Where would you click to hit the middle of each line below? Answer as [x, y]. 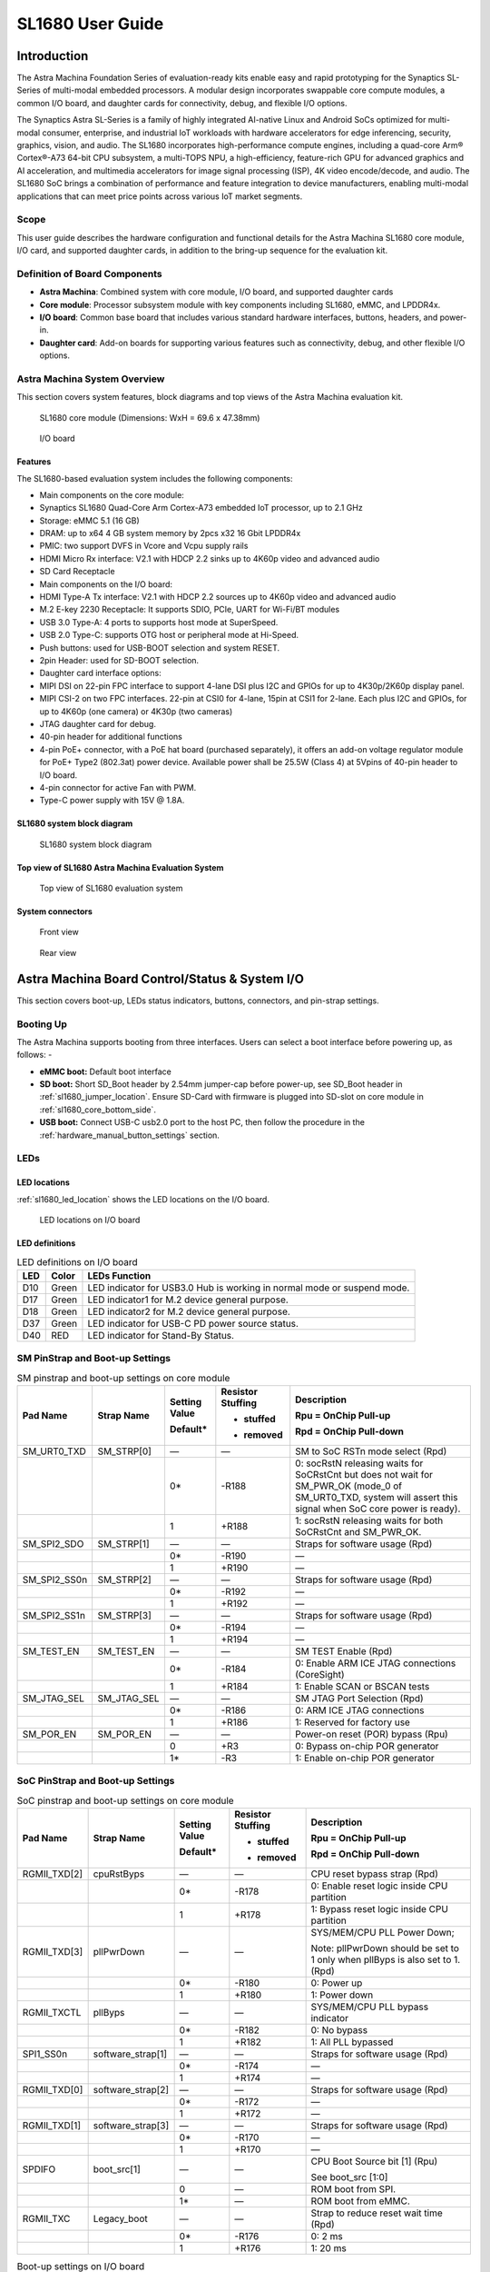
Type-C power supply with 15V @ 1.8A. [112, 801]
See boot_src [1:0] [349, 2177]
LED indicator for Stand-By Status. [161, 1335]
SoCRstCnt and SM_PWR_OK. [358, 1531]
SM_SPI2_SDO [53, 1543]
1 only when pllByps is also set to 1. [386, 1959]
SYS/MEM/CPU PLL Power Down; [383, 1932]
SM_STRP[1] [123, 1543]
